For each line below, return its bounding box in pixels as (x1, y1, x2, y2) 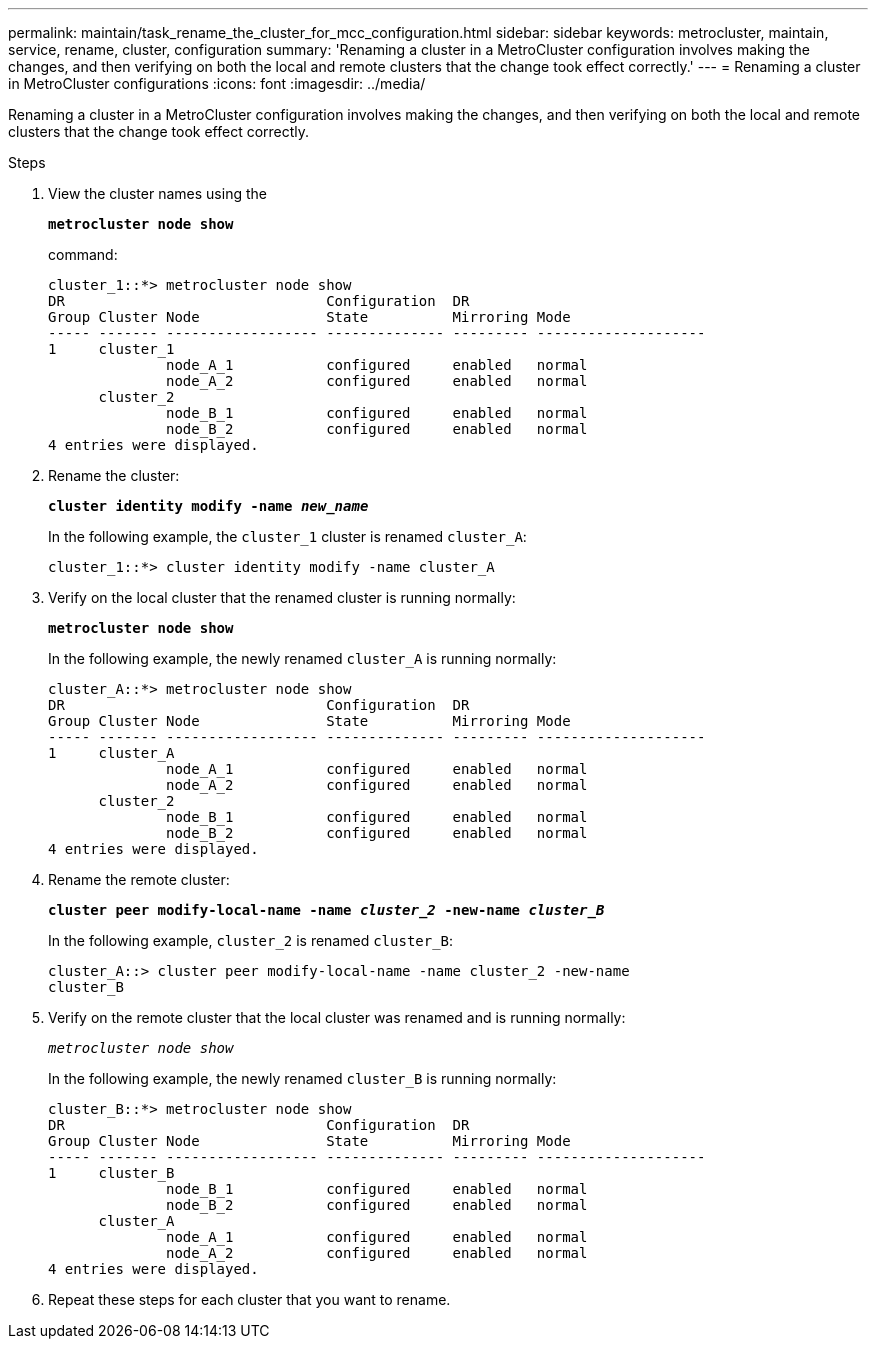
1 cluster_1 (48, 341, 175, 357)
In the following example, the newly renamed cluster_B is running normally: (48, 1070, 557, 1087)
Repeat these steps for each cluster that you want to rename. (48, 1291, 451, 1308)
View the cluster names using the (48, 185, 267, 202)
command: (48, 246, 118, 263)
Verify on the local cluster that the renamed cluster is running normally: (48, 589, 516, 606)
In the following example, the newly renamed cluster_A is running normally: (48, 650, 557, 667)
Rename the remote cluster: (48, 871, 230, 888)
